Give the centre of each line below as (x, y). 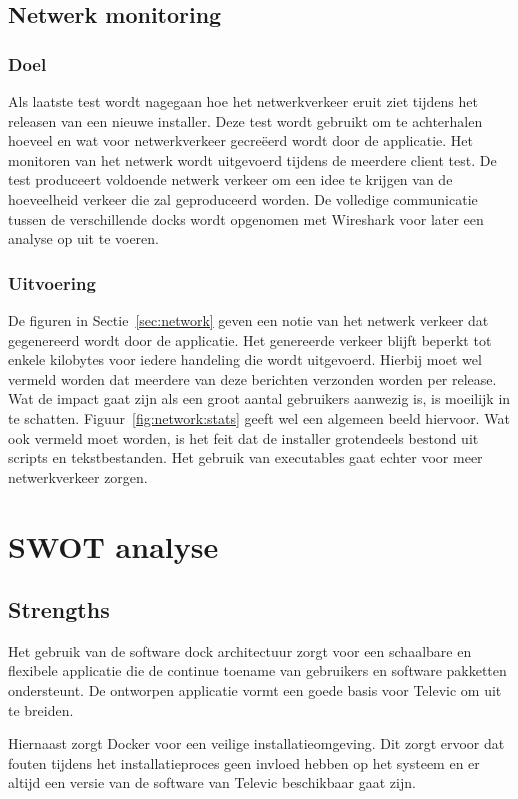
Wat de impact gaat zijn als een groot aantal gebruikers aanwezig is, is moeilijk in (259, 398)
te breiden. (41, 709)
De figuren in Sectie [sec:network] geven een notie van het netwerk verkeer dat (248, 319)
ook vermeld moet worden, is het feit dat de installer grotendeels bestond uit (243, 437)
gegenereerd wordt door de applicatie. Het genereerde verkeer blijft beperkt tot (250, 339)
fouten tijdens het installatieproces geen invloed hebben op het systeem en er (244, 762)
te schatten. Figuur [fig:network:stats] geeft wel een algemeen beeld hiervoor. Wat (259, 417)
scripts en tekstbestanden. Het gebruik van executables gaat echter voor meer (245, 457)
